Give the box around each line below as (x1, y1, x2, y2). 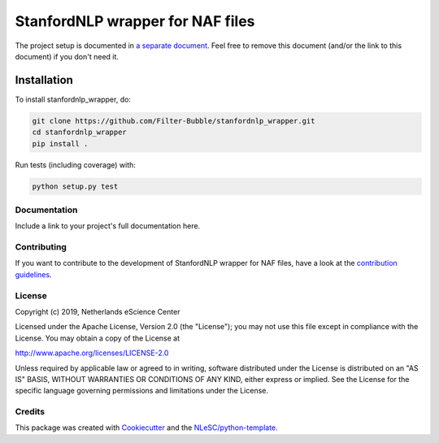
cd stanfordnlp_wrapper (32, 128, 128, 137)
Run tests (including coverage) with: (15, 159, 136, 170)
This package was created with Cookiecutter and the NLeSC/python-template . (15, 423, 278, 432)
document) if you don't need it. (15, 51, 120, 61)
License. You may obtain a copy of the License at (15, 333, 180, 343)
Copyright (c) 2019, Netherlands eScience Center (15, 306, 180, 316)
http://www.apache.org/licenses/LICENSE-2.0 (15, 348, 169, 358)
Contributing (15, 241, 67, 253)
